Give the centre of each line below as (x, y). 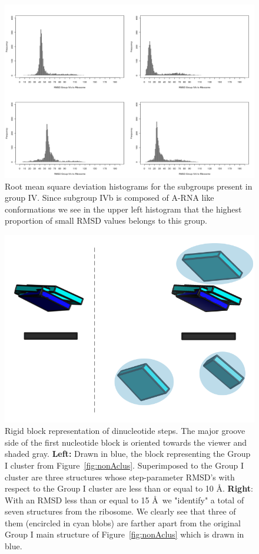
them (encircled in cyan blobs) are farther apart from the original (123, 523)
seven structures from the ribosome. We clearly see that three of (120, 511)
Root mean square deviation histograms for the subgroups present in (129, 186)
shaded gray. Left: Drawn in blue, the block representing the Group (128, 454)
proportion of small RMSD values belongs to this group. (106, 220)
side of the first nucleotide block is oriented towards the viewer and (126, 442)
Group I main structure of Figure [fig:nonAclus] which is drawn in (124, 534)
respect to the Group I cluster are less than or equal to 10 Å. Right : (129, 488)
